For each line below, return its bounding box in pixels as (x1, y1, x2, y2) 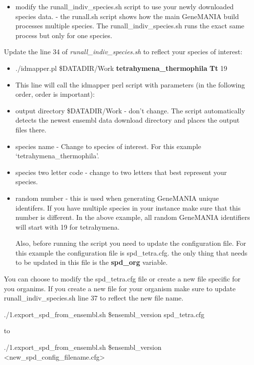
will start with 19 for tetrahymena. (15, 221, 120, 232)
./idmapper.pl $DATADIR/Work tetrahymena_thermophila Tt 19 (15, 63, 228, 73)
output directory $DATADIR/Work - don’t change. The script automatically (15, 105, 245, 115)
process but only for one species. (15, 30, 112, 40)
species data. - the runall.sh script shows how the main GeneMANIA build (15, 11, 239, 21)
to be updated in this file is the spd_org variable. (15, 257, 168, 267)
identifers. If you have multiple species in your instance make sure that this (15, 202, 241, 213)
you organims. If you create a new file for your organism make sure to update (4, 283, 236, 293)
